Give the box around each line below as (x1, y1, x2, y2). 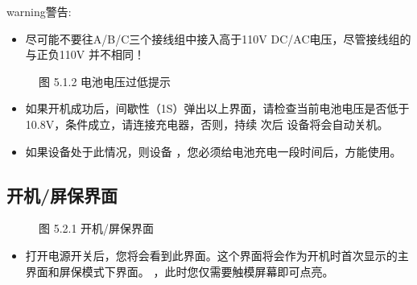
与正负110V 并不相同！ (25, 46, 145, 63)
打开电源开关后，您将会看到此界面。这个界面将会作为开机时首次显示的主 (25, 246, 409, 263)
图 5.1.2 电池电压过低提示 (39, 72, 171, 89)
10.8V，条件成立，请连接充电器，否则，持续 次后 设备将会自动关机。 (25, 115, 389, 132)
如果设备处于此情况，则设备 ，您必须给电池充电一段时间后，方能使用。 (25, 142, 402, 159)
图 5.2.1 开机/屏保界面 (39, 220, 155, 237)
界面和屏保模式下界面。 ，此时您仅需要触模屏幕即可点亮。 (25, 262, 334, 279)
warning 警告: (6, 3, 72, 19)
